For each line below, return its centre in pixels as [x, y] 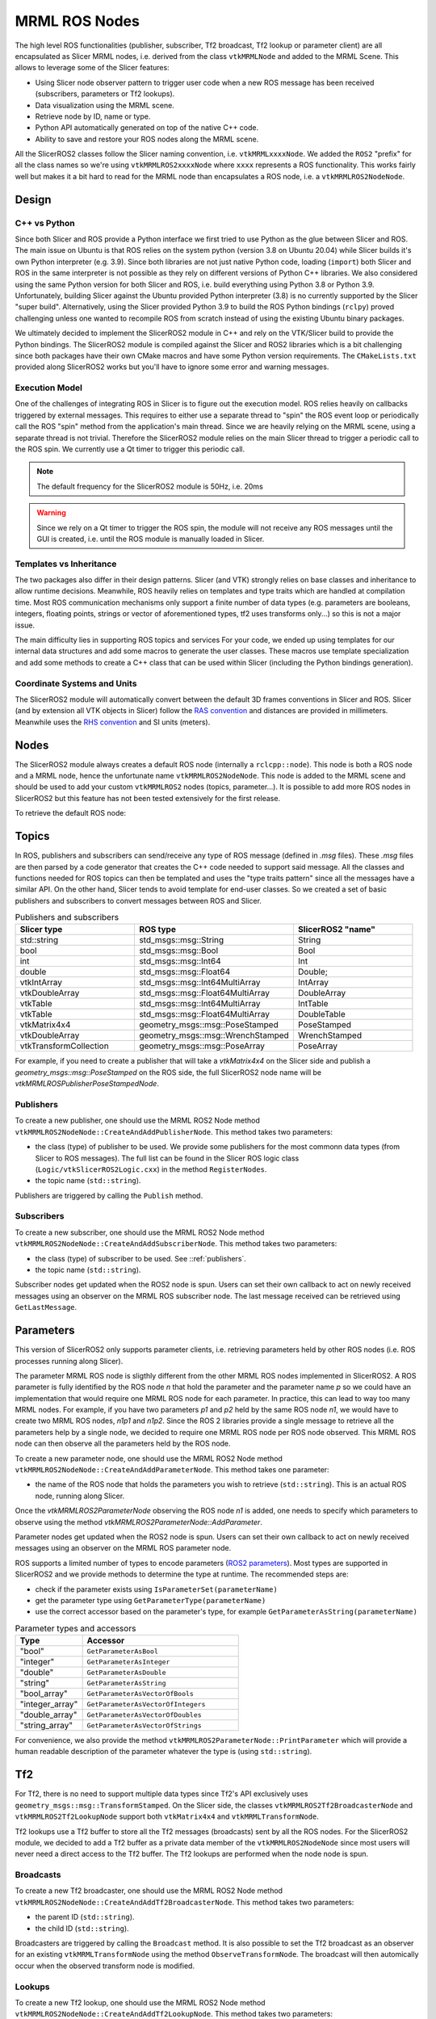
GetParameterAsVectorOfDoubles [144, 1715]
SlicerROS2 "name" [336, 930]
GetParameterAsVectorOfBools [140, 1693]
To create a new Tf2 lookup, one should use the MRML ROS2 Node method [140, 2002]
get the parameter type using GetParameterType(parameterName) [151, 1600]
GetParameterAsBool [123, 1651]
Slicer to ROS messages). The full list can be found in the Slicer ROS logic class [167, 1158]
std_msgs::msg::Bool [178, 951]
